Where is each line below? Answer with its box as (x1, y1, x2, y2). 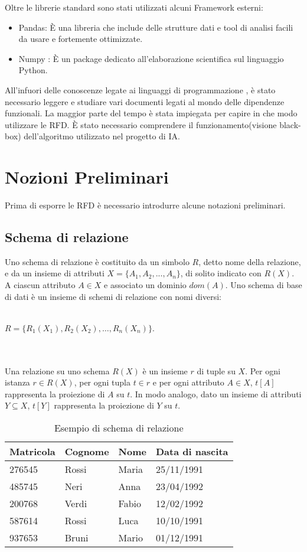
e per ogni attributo (152, 376, 224, 388)
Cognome (64, 444, 109, 458)
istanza (5, 376, 30, 388)
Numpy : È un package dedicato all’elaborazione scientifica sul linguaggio (18, 52, 284, 64)
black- (279, 118, 301, 130)
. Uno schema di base (225, 279, 302, 291)
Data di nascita (155, 444, 228, 458)
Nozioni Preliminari (5, 165, 169, 189)
